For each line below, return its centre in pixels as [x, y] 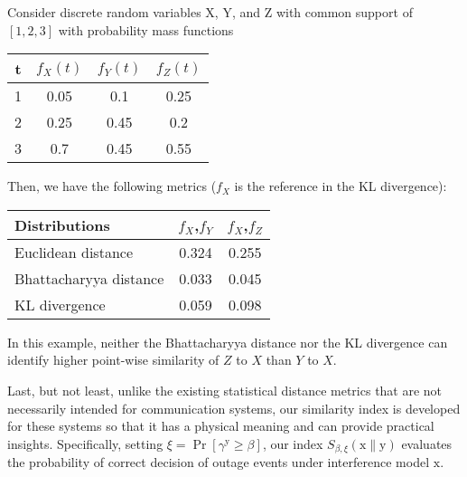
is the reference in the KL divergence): [341, 186]
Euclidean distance [74, 252]
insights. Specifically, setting [85, 443]
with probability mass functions [146, 29]
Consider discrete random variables [104, 12]
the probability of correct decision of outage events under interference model [219, 462]
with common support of [344, 12]
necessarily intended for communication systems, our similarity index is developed [234, 408]
